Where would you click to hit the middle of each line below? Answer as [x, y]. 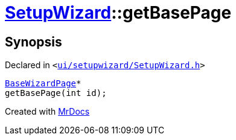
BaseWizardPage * [43, 84]
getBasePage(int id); [56, 93]
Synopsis [33, 42]
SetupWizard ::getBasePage [118, 13]
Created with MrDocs [47, 112]
